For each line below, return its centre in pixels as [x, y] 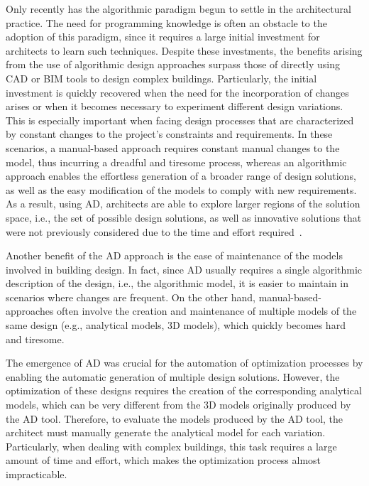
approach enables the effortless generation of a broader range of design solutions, [181, 176]
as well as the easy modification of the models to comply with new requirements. [181, 189]
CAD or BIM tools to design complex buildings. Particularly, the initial [161, 78]
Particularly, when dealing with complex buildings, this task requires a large [171, 446]
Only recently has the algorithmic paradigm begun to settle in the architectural [178, 9]
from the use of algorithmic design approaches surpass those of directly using [173, 64]
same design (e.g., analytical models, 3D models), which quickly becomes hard [176, 325]
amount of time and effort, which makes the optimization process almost [164, 460]
